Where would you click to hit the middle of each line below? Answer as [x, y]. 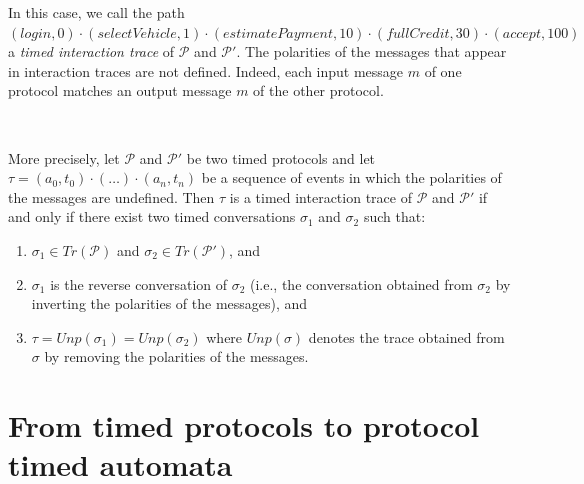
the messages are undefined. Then [111, 196]
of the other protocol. [318, 90]
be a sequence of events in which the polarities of [351, 177]
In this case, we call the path [96, 12]
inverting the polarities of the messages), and [169, 303]
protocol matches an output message [120, 90]
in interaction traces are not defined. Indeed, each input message [206, 70]
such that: [394, 216]
